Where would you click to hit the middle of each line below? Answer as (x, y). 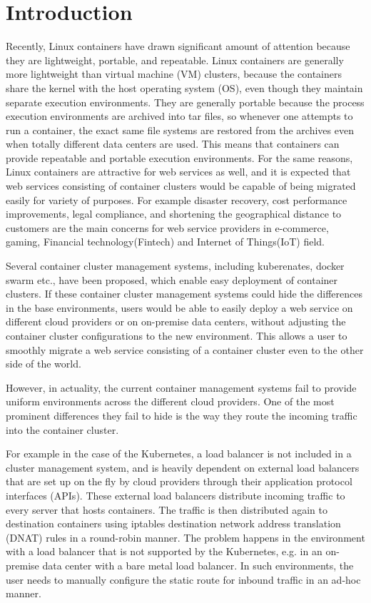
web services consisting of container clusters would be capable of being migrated (181, 186)
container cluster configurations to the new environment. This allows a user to (177, 335)
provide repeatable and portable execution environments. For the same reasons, (179, 157)
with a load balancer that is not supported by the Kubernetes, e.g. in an (164, 551)
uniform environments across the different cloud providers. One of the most (170, 401)
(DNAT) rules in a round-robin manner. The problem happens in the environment (185, 537)
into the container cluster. (62, 429)
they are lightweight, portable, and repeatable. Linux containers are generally (175, 60)
